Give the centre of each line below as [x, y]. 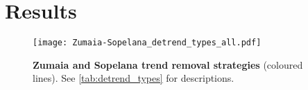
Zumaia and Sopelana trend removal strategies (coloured [168, 64]
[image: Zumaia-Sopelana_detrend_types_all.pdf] [147, 43]
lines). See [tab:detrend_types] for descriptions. [134, 78]
